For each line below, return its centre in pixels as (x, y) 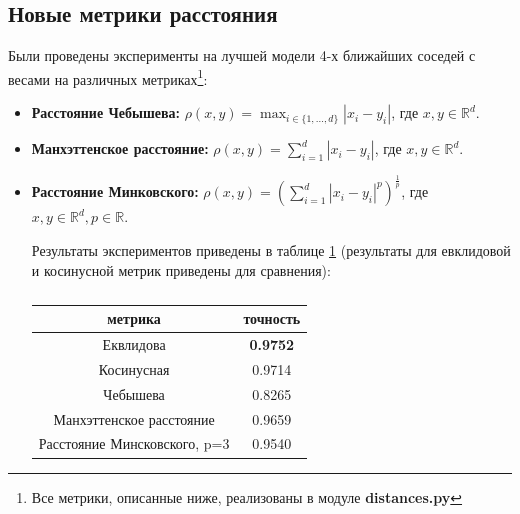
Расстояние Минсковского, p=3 (134, 443)
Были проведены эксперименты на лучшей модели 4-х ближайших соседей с (242, 55)
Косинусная (134, 368)
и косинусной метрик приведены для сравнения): (181, 269)
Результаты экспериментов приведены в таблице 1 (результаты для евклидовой (271, 250)
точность (272, 318)
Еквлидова (134, 344)
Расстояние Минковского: (115, 191)
